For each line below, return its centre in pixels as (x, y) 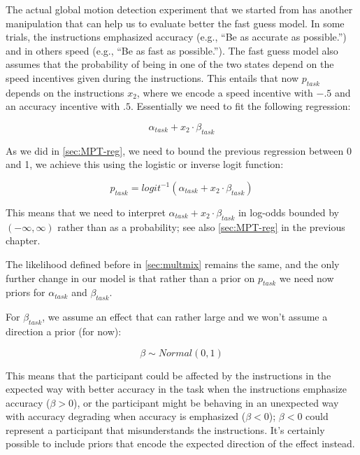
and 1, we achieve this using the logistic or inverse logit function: (145, 164)
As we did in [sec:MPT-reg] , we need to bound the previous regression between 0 (179, 150)
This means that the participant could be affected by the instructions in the (168, 375)
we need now (307, 278)
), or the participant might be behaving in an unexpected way (206, 402)
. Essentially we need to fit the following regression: (240, 106)
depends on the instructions (65, 92)
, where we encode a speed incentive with (225, 92)
